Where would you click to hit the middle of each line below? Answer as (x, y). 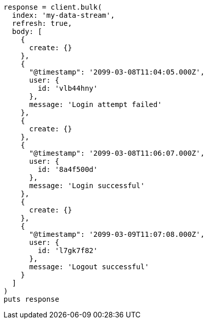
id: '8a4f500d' (68, 169)
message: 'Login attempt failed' (95, 104)
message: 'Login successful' (87, 186)
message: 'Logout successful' (89, 267)
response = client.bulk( (53, 7)
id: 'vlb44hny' (68, 88)
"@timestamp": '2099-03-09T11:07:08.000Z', (117, 234)
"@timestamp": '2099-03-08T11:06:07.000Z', (117, 153)
